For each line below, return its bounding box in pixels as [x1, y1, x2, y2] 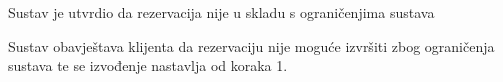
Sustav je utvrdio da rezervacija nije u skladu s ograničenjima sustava [8, 2, 435, 22]
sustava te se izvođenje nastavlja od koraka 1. [8, 55, 288, 76]
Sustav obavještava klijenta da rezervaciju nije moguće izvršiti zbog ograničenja [8, 35, 495, 56]
